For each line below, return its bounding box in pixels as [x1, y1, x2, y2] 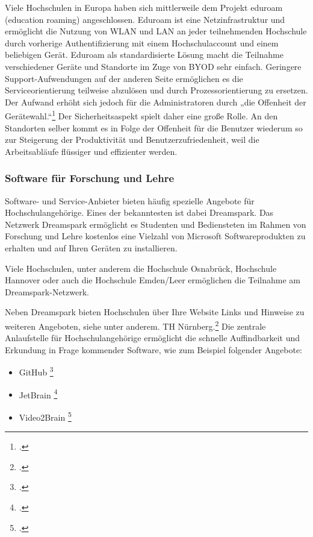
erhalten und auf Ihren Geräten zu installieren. [5, 241, 178, 254]
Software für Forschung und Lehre [5, 171, 175, 186]
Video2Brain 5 [19, 409, 72, 423]
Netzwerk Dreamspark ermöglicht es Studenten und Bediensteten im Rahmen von [5, 218, 306, 230]
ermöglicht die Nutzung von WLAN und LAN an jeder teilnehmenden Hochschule [5, 25, 307, 37]
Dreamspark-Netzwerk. [5, 285, 89, 298]
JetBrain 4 [19, 386, 58, 401]
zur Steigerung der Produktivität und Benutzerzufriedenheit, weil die [5, 133, 259, 146]
